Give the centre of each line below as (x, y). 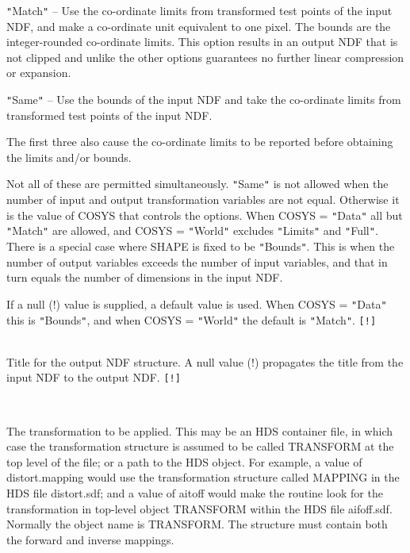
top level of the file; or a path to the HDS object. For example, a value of (184, 461)
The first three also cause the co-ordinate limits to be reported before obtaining (200, 142)
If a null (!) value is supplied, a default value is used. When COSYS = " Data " (197, 303)
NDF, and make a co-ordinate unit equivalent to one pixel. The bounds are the (199, 26)
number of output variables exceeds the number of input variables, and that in (197, 261)
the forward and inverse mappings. (90, 539)
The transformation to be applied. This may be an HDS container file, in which (199, 430)
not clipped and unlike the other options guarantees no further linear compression (205, 57)
